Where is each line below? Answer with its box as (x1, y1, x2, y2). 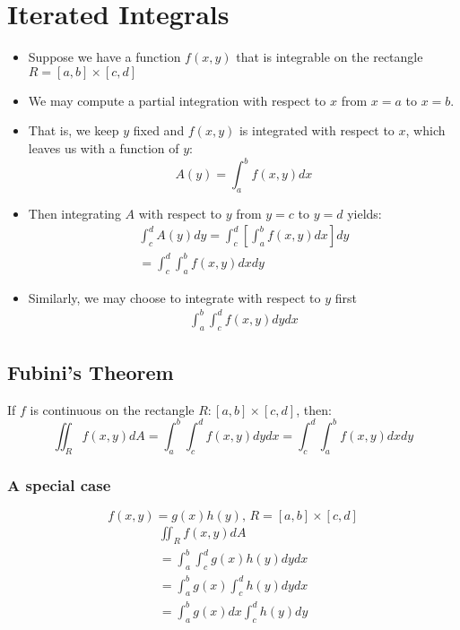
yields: (347, 203, 382, 222)
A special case (7, 473, 111, 496)
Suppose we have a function (28, 47, 181, 66)
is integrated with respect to (239, 121, 395, 140)
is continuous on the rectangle (30, 400, 195, 419)
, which (405, 121, 446, 140)
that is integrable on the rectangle (236, 47, 423, 66)
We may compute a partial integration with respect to (28, 91, 326, 109)
